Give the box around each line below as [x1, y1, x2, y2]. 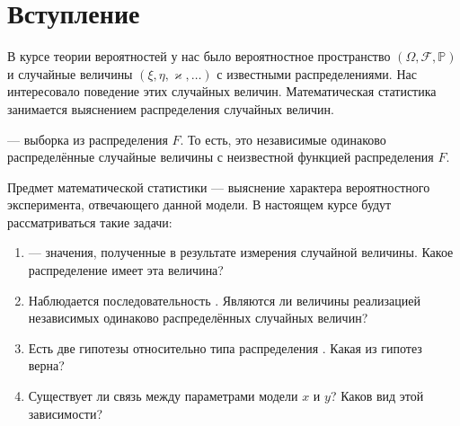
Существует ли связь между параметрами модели [28, 386, 298, 405]
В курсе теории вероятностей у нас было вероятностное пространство [7, 47, 391, 66]
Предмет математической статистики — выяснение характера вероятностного [7, 177, 430, 196]
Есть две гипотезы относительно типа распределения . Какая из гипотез [28, 338, 422, 357]
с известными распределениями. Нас [217, 64, 417, 83]
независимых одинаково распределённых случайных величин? [28, 308, 368, 327]
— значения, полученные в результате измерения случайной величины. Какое [28, 243, 454, 262]
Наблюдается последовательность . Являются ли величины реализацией [28, 290, 420, 309]
